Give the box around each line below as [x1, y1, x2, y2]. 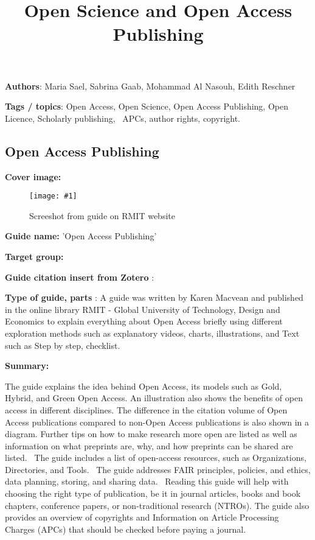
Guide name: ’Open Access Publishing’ [5, 230, 157, 242]
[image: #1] [29, 192, 77, 201]
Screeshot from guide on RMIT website [29, 209, 175, 222]
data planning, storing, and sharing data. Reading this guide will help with [5, 475, 289, 488]
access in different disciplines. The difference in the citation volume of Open [5, 403, 288, 416]
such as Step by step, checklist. [5, 338, 120, 351]
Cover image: [5, 170, 61, 183]
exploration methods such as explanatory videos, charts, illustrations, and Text [5, 326, 300, 339]
